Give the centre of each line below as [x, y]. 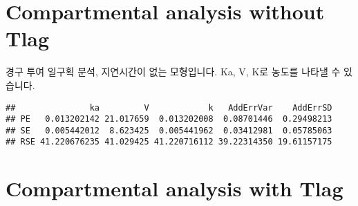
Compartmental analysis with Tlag [175, 188]
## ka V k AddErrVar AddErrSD [169, 107]
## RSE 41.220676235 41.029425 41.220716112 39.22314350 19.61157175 [169, 142]
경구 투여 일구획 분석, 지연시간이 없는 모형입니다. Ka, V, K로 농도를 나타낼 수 [173, 72]
